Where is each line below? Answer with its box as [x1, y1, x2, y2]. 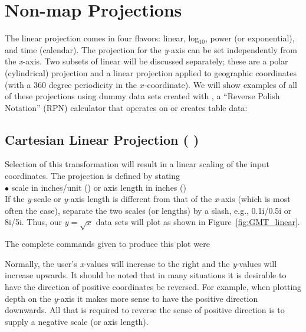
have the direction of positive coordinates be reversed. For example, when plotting [5, 281, 302, 292]
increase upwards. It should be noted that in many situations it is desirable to [5, 269, 287, 281]
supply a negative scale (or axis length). [5, 315, 149, 327]
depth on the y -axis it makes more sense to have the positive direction [5, 292, 258, 304]
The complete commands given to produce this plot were [5, 237, 210, 250]
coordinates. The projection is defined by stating [5, 170, 180, 182]
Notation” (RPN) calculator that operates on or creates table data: [5, 101, 248, 113]
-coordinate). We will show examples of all [144, 78, 297, 90]
